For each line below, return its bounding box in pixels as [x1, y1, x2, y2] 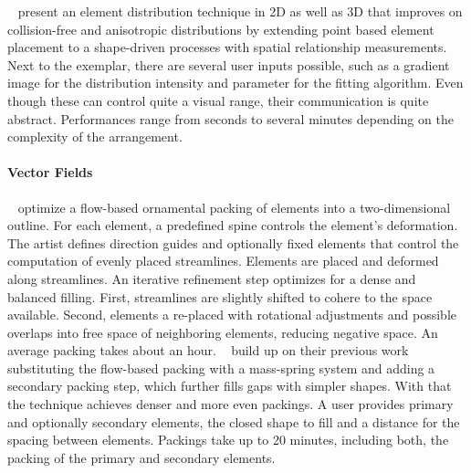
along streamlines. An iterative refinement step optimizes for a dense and [7, 268, 416, 288]
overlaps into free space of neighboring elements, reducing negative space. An [7, 322, 438, 342]
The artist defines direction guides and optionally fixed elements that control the [7, 233, 459, 252]
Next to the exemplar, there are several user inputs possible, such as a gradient [7, 55, 450, 74]
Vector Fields [7, 163, 93, 182]
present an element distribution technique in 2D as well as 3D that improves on [17, 2, 463, 20]
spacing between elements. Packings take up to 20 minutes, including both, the [7, 430, 449, 449]
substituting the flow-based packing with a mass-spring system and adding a [7, 358, 435, 377]
